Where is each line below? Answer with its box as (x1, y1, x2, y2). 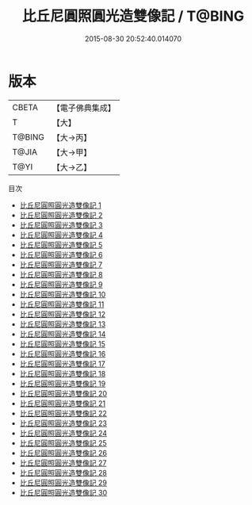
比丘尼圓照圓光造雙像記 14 (19, 329, 106, 339)
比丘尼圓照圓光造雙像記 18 (19, 369, 106, 378)
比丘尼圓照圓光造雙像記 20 (19, 388, 108, 398)
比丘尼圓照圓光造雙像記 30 (19, 488, 108, 497)
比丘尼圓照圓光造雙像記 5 (19, 239, 103, 250)
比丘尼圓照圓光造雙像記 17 (19, 358, 105, 369)
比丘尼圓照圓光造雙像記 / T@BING (21, 7, 244, 25)
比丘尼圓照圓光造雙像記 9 (19, 279, 103, 289)
